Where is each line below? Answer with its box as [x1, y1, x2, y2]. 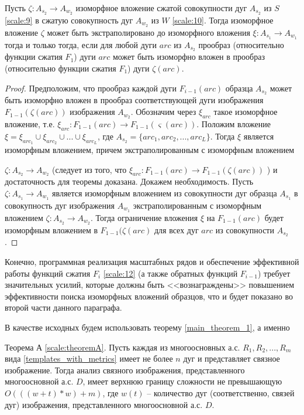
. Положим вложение [196, 117, 271, 130]
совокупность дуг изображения [5, 199, 115, 211]
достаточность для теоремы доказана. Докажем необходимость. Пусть [5, 175, 254, 188]
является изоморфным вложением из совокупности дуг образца [52, 186, 277, 199]
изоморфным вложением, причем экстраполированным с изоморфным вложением [5, 143, 295, 155]
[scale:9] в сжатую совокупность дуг [5, 13, 133, 26]
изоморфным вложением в [5, 223, 98, 236]
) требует [257, 267, 291, 279]
